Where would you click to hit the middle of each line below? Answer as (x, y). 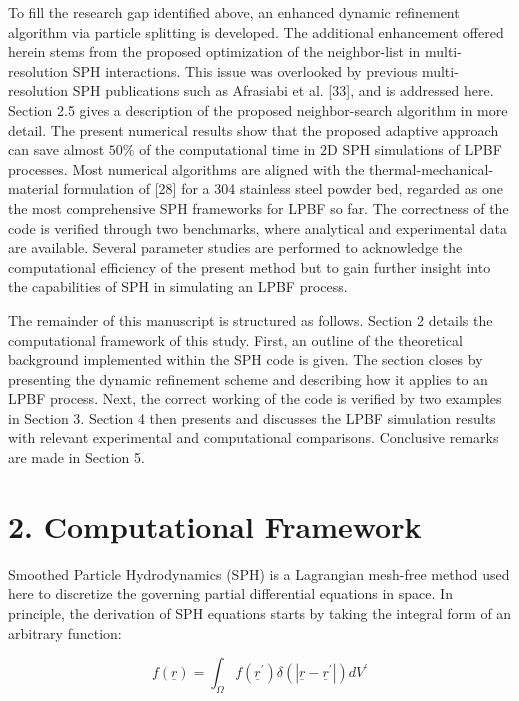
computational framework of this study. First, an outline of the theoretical (235, 339)
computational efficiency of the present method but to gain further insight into (249, 266)
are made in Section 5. (76, 457)
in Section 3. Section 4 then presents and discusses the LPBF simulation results (252, 417)
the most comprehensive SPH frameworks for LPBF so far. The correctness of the (258, 207)
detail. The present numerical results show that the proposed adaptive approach (253, 129)
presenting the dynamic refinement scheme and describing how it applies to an (248, 378)
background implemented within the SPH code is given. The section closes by (245, 359)
